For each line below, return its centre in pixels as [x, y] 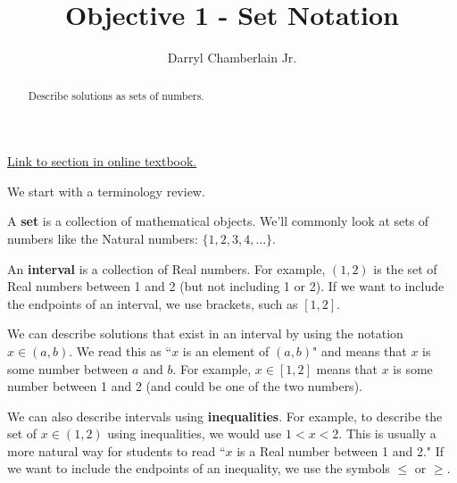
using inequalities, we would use [195, 433]
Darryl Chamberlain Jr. [232, 58]
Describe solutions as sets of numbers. [116, 95]
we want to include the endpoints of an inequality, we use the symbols [199, 468]
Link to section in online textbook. [102, 161]
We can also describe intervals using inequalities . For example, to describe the [225, 416]
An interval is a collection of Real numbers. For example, [166, 268]
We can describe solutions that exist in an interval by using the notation [205, 333]
